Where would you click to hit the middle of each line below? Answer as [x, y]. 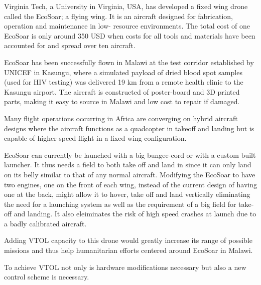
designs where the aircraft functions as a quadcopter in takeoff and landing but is [129, 128]
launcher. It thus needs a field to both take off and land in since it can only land [128, 165]
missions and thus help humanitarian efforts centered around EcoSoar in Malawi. [128, 250]
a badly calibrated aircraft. [45, 223]
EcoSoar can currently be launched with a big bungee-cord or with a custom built [130, 155]
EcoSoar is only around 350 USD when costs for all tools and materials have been [130, 35]
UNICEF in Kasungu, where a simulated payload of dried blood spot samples [123, 72]
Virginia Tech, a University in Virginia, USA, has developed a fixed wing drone [126, 6]
